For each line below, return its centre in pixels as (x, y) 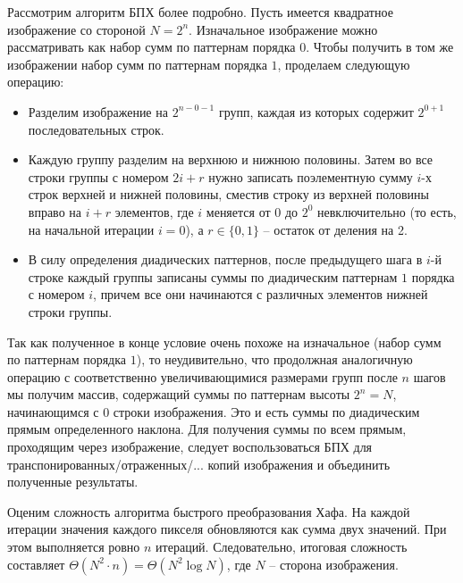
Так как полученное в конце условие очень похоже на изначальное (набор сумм (224, 341)
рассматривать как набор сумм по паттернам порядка (152, 47)
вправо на (55, 211)
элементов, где (154, 211)
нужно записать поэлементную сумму (311, 176)
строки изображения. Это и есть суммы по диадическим (266, 411)
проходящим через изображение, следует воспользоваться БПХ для (190, 447)
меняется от (238, 211)
